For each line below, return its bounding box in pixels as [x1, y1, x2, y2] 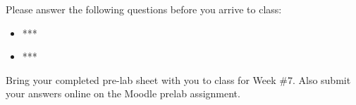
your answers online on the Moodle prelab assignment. [6, 86, 240, 101]
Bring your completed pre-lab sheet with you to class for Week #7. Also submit [6, 72, 351, 87]
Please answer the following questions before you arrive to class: [6, 2, 282, 16]
